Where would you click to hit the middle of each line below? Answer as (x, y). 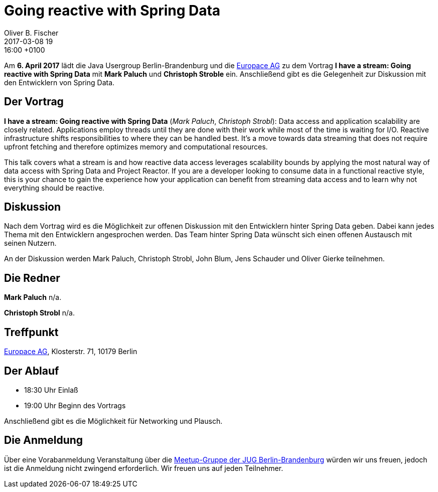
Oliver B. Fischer (31, 33)
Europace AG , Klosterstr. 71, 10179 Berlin (71, 352)
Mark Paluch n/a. (33, 297)
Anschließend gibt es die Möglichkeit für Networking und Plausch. (113, 421)
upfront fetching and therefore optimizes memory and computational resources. (136, 146)
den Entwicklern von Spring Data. (59, 82)
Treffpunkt (31, 332)
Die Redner (32, 278)
